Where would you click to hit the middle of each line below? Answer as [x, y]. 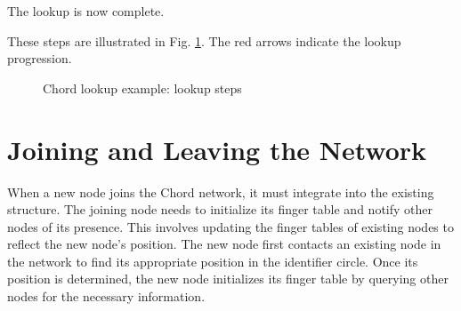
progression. [40, 58]
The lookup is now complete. [86, 11]
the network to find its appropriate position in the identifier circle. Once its [213, 261]
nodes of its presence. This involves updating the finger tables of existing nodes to [230, 226]
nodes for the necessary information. [106, 296]
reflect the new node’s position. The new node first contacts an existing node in [224, 244]
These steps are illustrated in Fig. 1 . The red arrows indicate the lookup [204, 40]
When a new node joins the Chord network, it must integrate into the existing [221, 191]
